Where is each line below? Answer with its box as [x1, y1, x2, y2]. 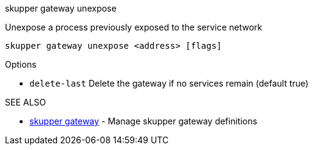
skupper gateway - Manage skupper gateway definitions [29, 116, 257, 126]
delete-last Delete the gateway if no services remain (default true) [29, 78, 309, 88]
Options [5, 59, 37, 70]
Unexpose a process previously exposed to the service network [5, 22, 263, 32]
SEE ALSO [5, 97, 47, 107]
